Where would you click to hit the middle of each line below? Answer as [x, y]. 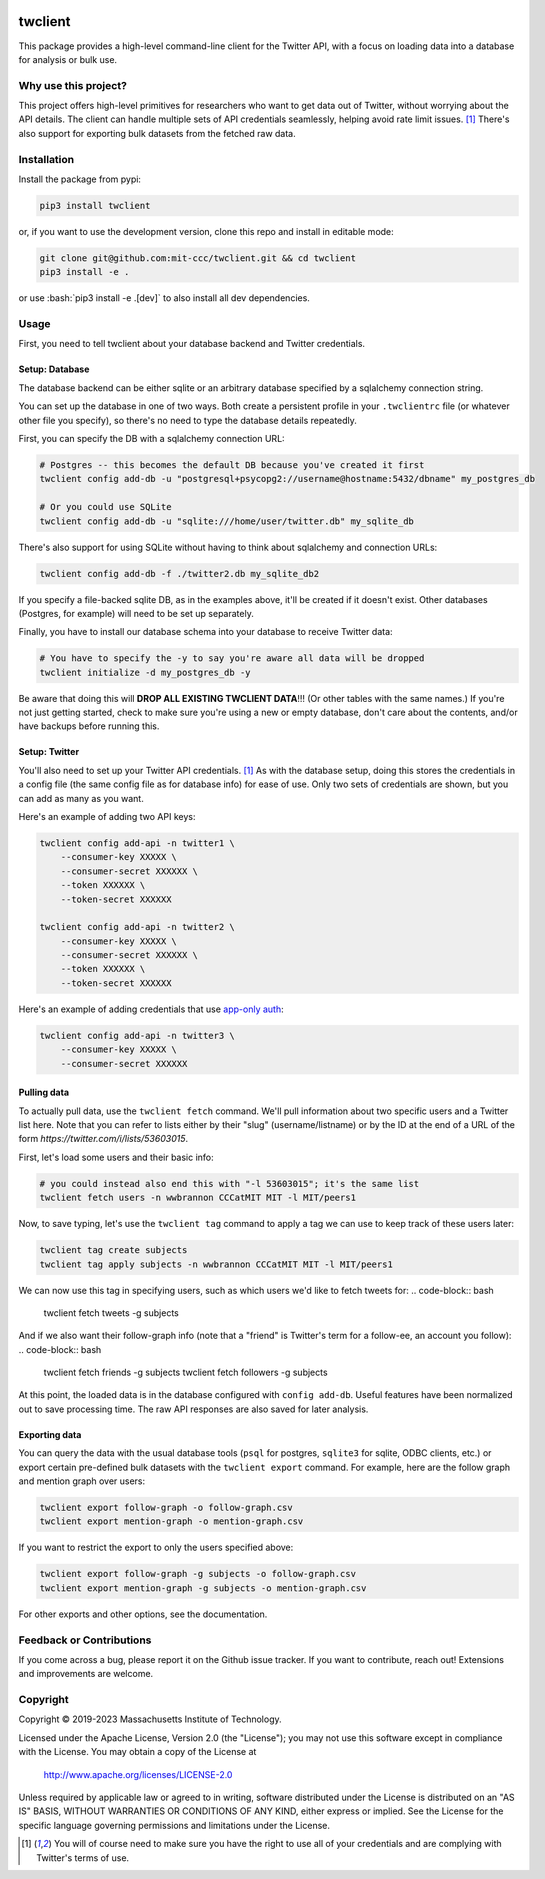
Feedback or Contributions [85, 1640]
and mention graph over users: [82, 1481]
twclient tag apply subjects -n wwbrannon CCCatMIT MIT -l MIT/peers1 [216, 1264]
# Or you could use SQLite [105, 507]
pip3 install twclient [95, 205]
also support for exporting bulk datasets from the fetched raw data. [157, 133]
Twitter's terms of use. [83, 1857]
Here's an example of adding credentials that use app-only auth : [151, 1009]
